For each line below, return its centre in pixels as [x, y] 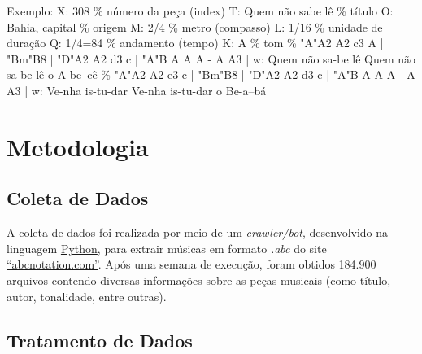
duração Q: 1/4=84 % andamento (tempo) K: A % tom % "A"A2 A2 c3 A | [195, 43]
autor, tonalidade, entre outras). [87, 296]
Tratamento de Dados [100, 340]
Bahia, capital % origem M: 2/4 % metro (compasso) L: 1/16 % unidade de [195, 26]
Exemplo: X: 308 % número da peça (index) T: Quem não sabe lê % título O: [200, 11]
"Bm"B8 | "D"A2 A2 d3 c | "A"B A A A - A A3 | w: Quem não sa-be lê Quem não [211, 58]
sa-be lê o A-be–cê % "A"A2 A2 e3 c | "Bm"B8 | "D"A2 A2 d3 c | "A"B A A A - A [211, 74]
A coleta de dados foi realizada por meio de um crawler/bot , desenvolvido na [198, 232]
